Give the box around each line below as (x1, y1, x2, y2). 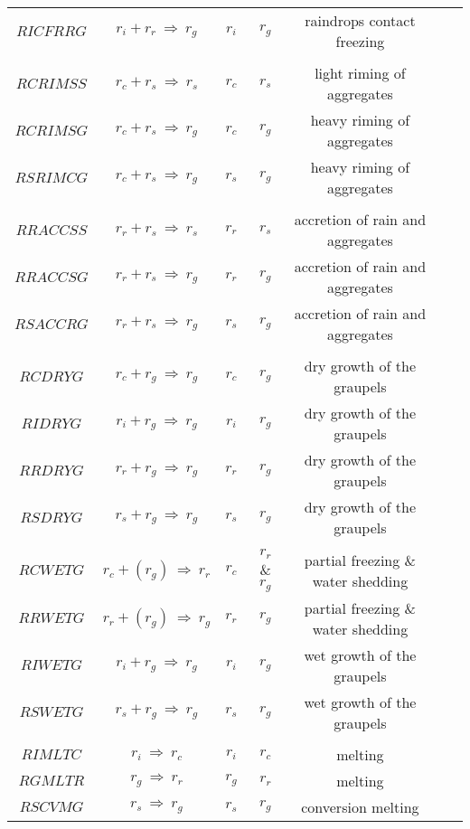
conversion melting (301, 796, 419, 817)
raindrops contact (305, 10, 416, 31)
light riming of (315, 62, 406, 83)
